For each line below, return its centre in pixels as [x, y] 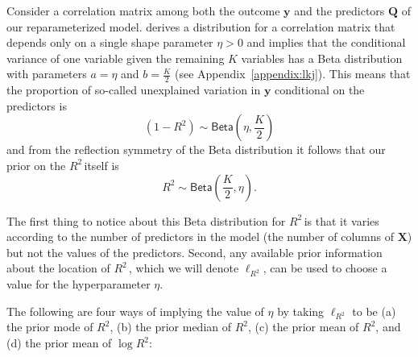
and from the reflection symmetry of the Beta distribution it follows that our [196, 149]
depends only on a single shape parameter [110, 42]
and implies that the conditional [326, 42]
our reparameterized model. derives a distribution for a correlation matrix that [201, 26]
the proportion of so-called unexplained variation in [134, 90]
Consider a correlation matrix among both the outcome [143, 10]
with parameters [47, 74]
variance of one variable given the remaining [116, 58]
